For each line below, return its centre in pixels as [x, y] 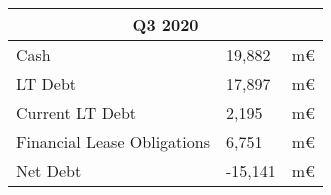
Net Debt [49, 170]
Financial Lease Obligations [113, 141]
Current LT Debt [76, 112]
